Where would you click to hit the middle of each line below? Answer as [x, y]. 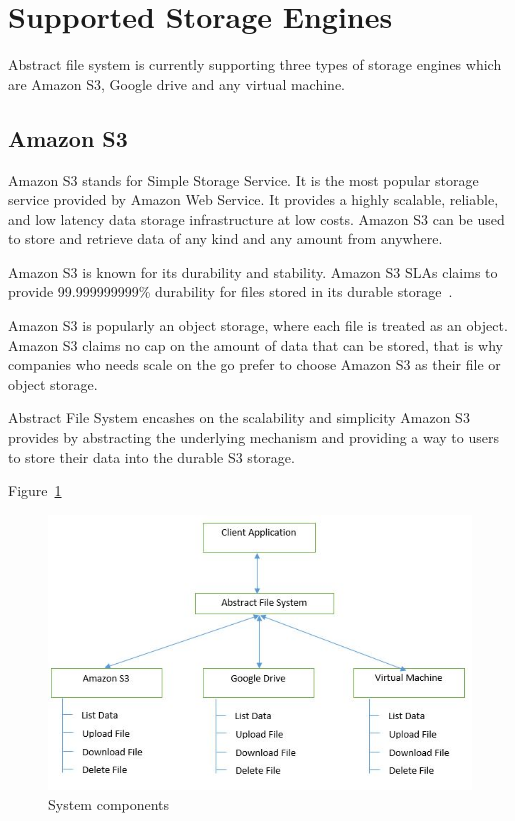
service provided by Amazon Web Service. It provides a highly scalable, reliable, [253, 199]
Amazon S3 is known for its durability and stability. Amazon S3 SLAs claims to [253, 271]
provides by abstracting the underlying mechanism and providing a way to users [253, 437]
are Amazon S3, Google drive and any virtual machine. [177, 83]
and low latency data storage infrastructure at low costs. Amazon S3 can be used [256, 218]
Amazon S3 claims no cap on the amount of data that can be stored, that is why [255, 344]
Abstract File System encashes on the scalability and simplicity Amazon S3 [239, 417]
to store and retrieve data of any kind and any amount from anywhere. [225, 238]
